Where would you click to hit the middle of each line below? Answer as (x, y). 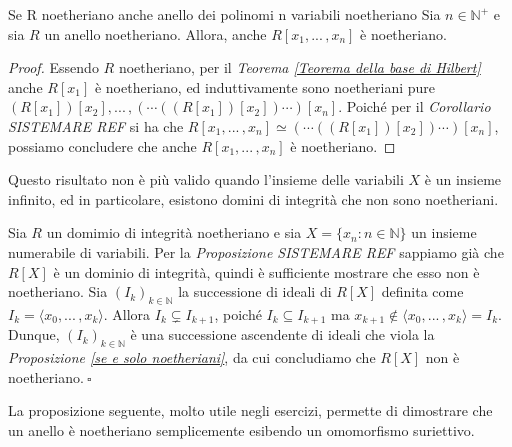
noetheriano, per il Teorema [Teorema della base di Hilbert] (299, 67)
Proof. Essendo (53, 67)
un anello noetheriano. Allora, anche (155, 33)
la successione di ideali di (255, 291)
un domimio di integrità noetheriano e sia (174, 232)
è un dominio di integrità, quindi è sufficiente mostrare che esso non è (266, 271)
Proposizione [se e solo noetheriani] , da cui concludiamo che (192, 357)
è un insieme (463, 179)
